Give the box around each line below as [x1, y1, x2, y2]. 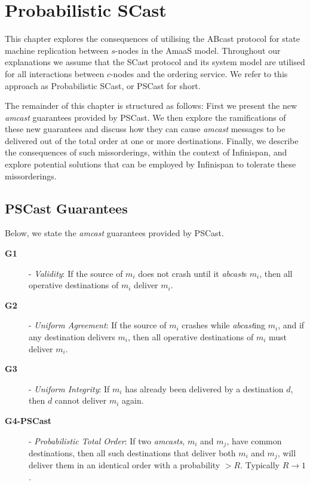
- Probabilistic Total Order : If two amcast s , [29, 434, 185, 447]
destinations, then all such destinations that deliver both [29, 447, 236, 459]
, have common [226, 434, 282, 447]
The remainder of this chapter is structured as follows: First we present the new [5, 99, 297, 112]
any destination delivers [29, 331, 115, 343]
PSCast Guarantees [5, 199, 128, 217]
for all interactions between [5, 67, 105, 80]
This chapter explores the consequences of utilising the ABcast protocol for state [5, 32, 300, 45]
